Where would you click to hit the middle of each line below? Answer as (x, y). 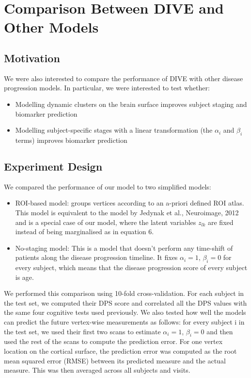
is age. (24, 277)
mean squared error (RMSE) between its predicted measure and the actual (115, 360)
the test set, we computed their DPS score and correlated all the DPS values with (125, 302)
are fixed (221, 222)
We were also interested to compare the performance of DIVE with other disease (124, 78)
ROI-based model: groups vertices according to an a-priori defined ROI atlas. (130, 203)
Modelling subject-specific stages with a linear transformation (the (114, 130)
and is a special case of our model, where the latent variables (106, 222)
